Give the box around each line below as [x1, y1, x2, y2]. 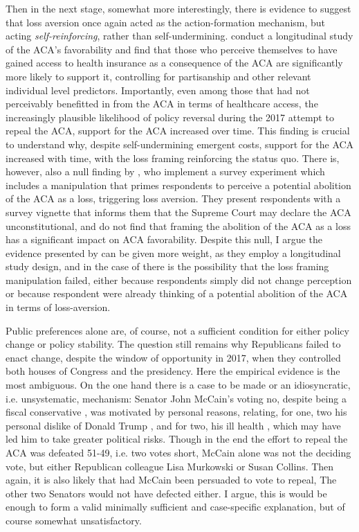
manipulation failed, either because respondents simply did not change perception [6, 272, 352, 287]
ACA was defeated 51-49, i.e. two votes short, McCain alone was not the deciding [6, 445, 351, 459]
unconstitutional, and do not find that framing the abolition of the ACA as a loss [6, 218, 351, 233]
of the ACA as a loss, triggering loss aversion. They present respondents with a [6, 191, 341, 206]
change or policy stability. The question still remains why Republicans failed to [6, 337, 341, 351]
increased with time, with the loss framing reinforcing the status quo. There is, [6, 150, 340, 165]
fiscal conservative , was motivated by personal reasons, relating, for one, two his [6, 405, 347, 419]
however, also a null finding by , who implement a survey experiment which [6, 164, 325, 179]
